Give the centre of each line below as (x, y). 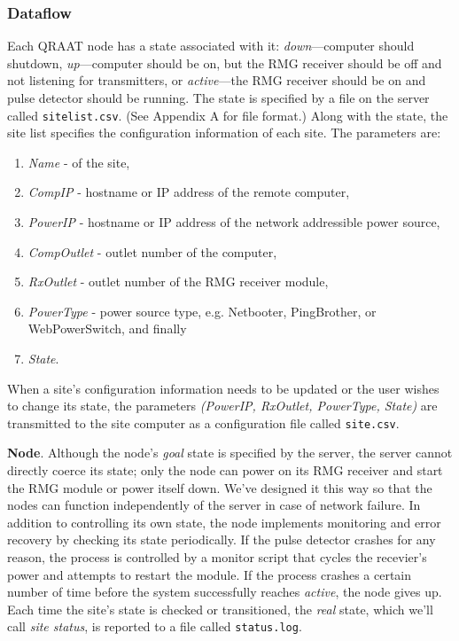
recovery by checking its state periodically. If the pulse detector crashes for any (222, 539)
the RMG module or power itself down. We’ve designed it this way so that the (220, 487)
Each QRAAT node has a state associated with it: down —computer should (211, 46)
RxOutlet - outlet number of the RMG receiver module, (178, 281)
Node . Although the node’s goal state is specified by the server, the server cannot (230, 453)
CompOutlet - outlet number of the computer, (152, 251)
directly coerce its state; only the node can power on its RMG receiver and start (225, 470)
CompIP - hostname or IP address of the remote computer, (189, 192)
